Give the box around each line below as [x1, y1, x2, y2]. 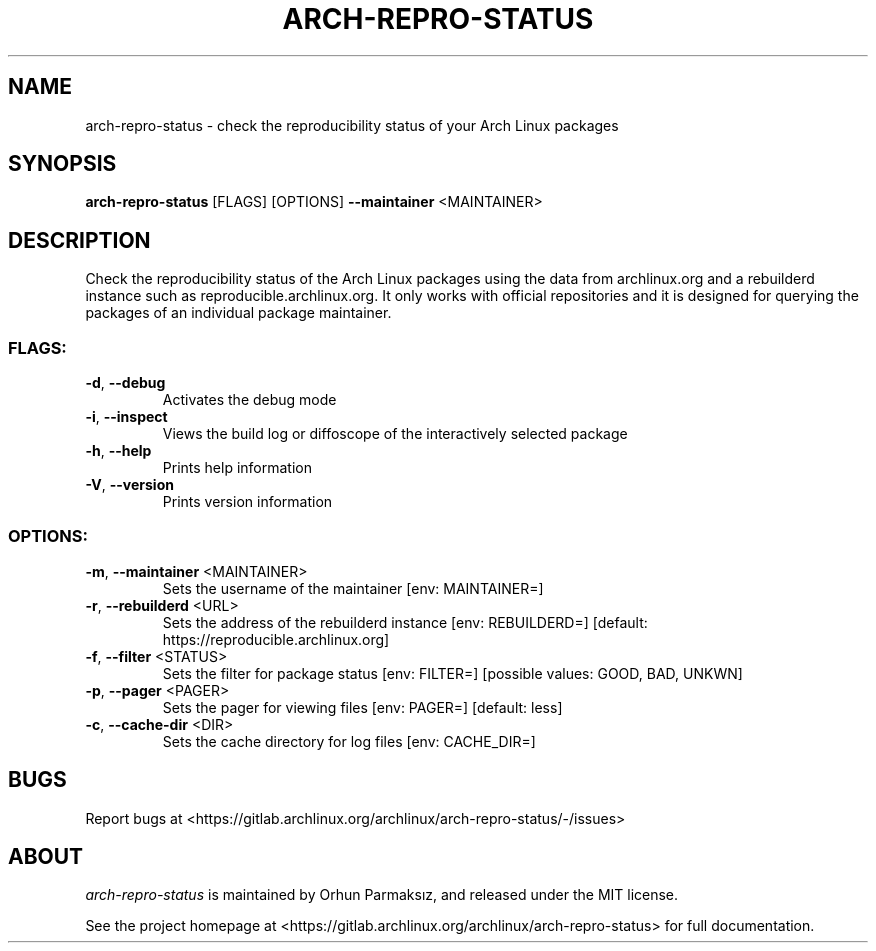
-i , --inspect [85, 408, 168, 426]
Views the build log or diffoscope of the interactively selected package [162, 425, 628, 443]
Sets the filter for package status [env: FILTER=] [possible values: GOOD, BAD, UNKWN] [162, 664, 743, 682]
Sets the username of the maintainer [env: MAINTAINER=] [162, 579, 544, 597]
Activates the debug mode [162, 391, 337, 409]
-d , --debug [85, 374, 166, 392]
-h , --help [85, 442, 152, 460]
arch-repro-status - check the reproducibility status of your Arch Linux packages [85, 116, 619, 134]
